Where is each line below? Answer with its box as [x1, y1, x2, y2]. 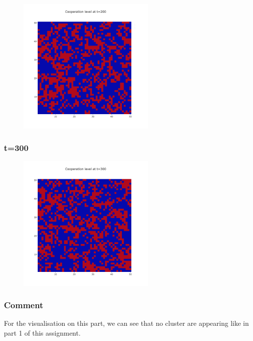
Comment [4, 299, 44, 311]
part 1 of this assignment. [4, 328, 81, 338]
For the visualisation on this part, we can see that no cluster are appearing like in [4, 318, 249, 328]
